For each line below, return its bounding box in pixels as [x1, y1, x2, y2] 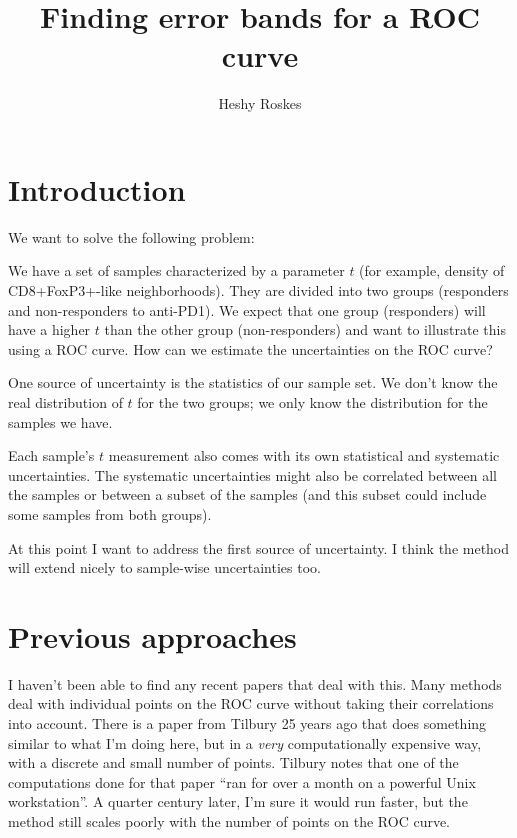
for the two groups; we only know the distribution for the [137, 392, 488, 412]
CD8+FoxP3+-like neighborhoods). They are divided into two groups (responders [8, 280, 509, 301]
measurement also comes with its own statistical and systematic [108, 445, 500, 466]
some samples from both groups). [8, 503, 212, 524]
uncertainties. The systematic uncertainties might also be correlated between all [8, 464, 497, 485]
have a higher [8, 319, 91, 340]
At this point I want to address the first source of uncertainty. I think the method [8, 537, 510, 558]
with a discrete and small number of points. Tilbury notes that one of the [8, 752, 459, 773]
